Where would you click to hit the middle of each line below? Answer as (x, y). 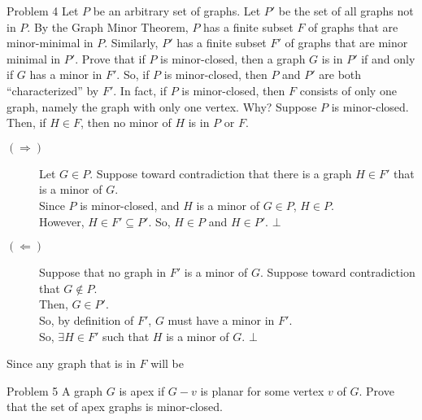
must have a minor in (221, 319)
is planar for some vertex (262, 390)
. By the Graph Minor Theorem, (108, 26)
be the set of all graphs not (346, 11)
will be (167, 363)
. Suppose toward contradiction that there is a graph (221, 173)
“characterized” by (53, 90)
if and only (388, 58)
